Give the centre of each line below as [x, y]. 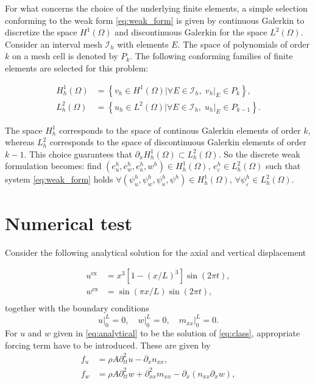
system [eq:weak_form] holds [59, 179]
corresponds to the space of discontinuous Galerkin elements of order [178, 142]
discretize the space [41, 32]
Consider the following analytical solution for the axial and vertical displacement [156, 252]
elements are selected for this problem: [77, 67]
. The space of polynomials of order [244, 44]
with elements [143, 44]
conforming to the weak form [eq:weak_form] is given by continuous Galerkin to [155, 20]
